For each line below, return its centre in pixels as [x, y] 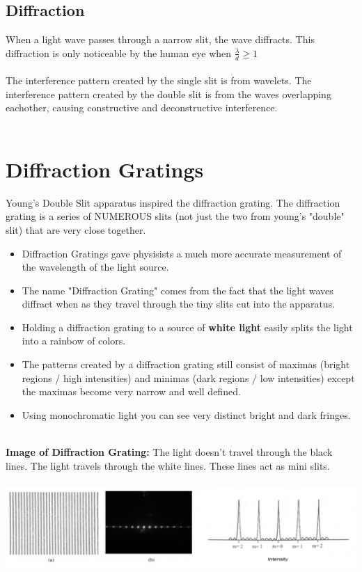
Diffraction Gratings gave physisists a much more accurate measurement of [182, 253]
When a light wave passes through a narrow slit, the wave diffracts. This [160, 39]
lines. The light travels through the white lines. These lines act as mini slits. [168, 465]
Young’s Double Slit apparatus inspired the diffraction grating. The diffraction [173, 202]
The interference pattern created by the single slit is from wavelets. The [159, 80]
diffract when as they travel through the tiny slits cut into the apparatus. [179, 304]
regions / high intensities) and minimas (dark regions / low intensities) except [188, 378]
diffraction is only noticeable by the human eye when [119, 53]
